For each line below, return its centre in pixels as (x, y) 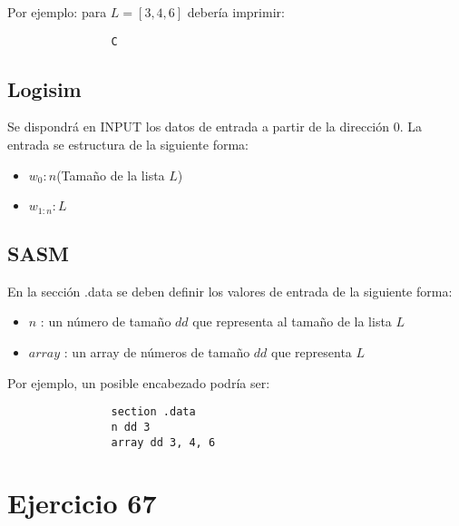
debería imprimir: (236, 12)
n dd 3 (131, 427)
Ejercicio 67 (82, 503)
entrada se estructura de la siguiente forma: (128, 145)
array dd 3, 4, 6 (163, 442)
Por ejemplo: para (57, 12)
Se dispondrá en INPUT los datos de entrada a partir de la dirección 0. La (215, 127)
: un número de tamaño (106, 321)
